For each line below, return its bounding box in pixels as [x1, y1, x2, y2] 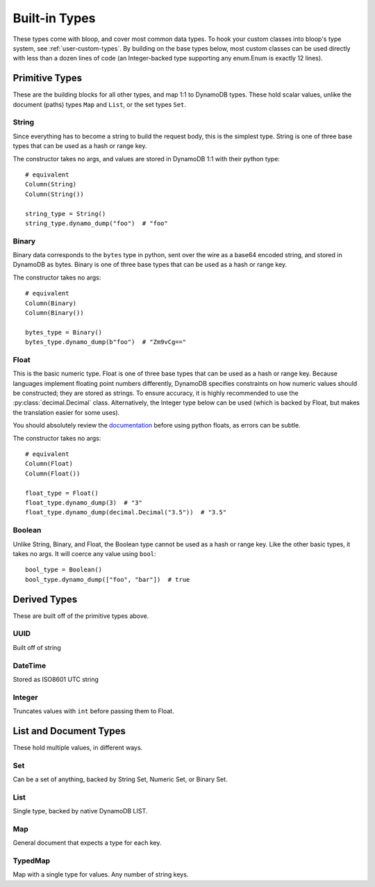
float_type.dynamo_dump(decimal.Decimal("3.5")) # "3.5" [25, 508, 227, 516]
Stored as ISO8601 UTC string [12, 675, 99, 683]
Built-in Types [12, 10, 96, 26]
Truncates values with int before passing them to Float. [12, 707, 174, 715]
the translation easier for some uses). [12, 408, 120, 416]
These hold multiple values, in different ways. [12, 743, 143, 751]
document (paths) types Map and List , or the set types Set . [12, 100, 187, 108]
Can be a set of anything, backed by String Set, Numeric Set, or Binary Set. [12, 775, 228, 783]
